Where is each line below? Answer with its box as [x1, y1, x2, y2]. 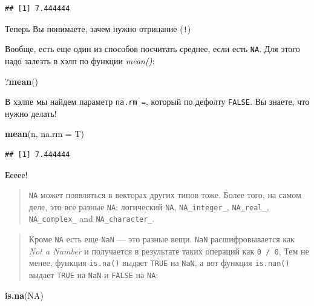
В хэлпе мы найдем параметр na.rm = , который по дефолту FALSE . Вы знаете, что [5, 95, 310, 108]
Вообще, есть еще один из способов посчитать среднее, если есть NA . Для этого [5, 42, 300, 55]
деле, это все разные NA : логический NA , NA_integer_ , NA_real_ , [28, 200, 269, 213]
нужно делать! [5, 107, 57, 119]
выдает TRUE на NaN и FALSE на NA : [28, 268, 159, 281]
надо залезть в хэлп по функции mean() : [5, 54, 155, 67]
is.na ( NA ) [5, 288, 44, 301]
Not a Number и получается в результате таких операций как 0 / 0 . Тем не [28, 244, 309, 257]
